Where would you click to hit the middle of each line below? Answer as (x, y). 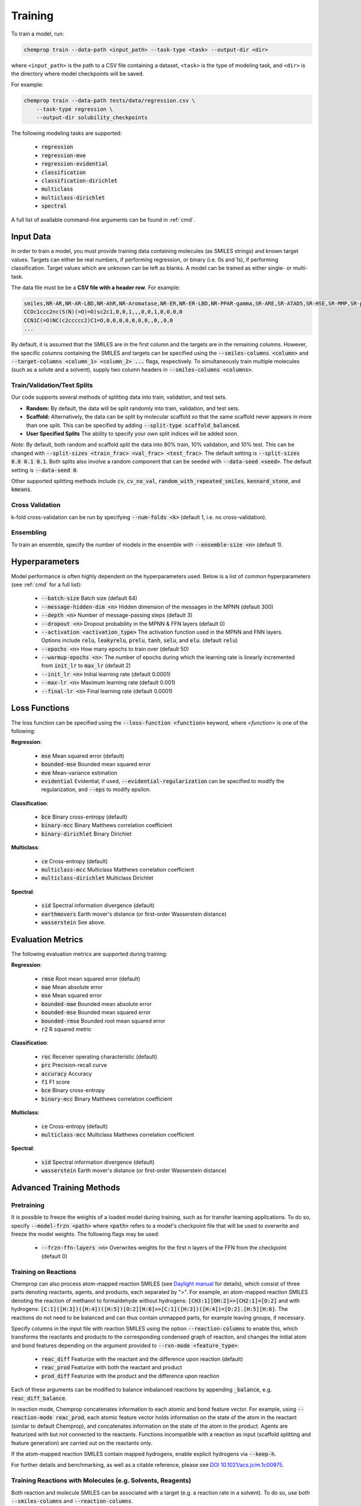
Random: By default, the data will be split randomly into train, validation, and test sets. (133, 408)
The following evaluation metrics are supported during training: (89, 954)
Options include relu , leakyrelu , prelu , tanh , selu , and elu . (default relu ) (139, 640)
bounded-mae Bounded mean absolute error (97, 1004)
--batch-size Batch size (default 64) (89, 598)
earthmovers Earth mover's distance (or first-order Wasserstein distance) (134, 914)
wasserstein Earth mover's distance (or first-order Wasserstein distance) (134, 1170)
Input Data (31, 237)
